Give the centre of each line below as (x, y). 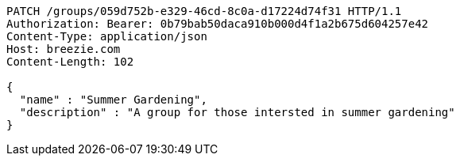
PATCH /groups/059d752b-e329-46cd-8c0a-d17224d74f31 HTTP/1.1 (204, 11)
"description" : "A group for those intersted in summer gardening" (237, 112)
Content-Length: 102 (70, 62)
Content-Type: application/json (107, 36)
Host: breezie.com (64, 49)
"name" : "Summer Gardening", (113, 100)
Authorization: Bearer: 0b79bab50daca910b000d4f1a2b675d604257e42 (218, 24)
